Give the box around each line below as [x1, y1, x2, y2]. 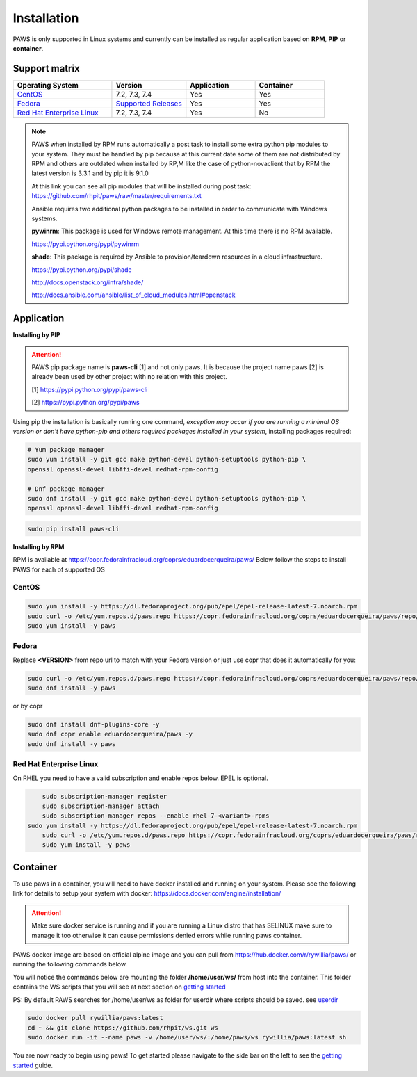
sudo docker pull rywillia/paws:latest [27, 1014, 163, 1022]
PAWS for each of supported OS [13, 565, 106, 574]
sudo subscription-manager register [42, 793, 167, 800]
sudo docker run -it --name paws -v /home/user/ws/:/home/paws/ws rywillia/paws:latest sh [27, 1033, 347, 1042]
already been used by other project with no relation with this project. [31, 373, 227, 381]
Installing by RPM [13, 542, 65, 551]
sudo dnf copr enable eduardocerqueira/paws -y [27, 730, 193, 738]
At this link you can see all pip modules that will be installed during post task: [31, 181, 252, 191]
